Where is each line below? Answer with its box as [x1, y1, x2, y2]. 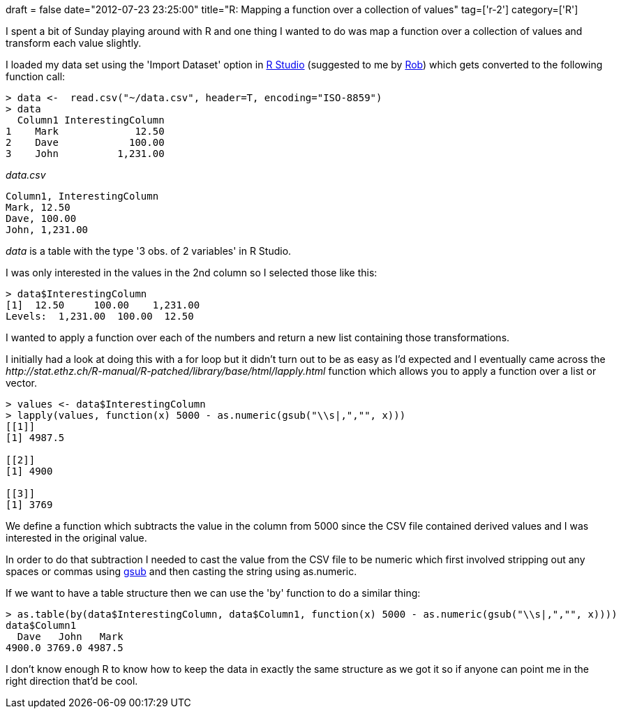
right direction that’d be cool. [6, 675, 138, 687]
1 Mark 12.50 [6, 126, 165, 137]
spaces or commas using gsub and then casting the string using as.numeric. [6, 565, 357, 577]
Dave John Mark [17, 631, 124, 642]
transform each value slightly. [6, 37, 142, 49]
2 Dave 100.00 [6, 137, 165, 148]
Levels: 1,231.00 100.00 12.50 [6, 311, 194, 322]
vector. [6, 377, 38, 389]
